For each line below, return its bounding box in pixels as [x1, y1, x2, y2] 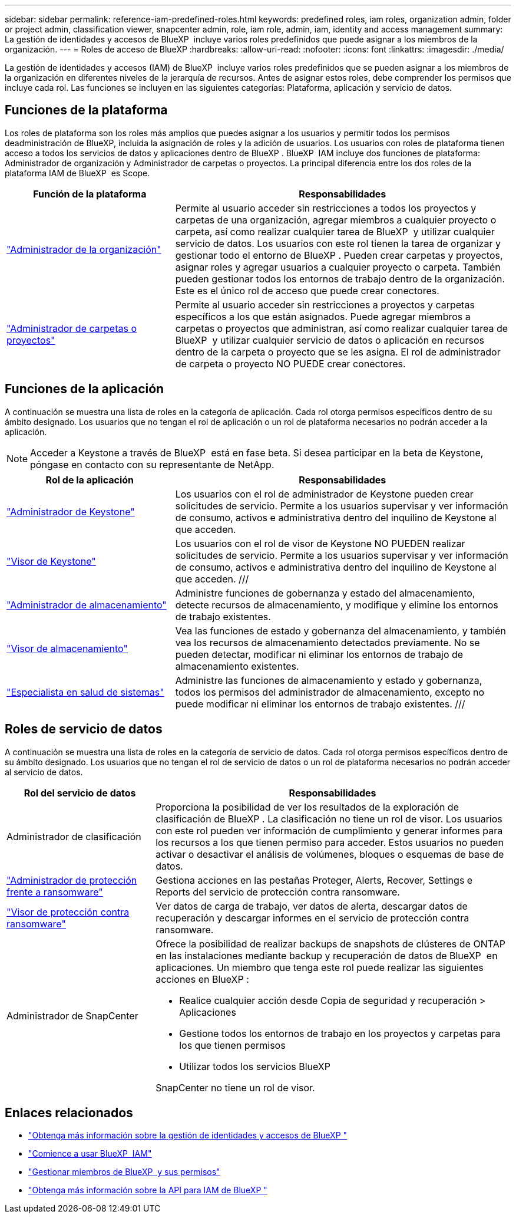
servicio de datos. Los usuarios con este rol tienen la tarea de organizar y [175, 237, 501, 249]
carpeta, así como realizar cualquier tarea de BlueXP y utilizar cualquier [175, 225, 495, 238]
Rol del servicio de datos [24, 786, 136, 799]
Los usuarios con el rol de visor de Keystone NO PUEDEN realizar [175, 537, 465, 549]
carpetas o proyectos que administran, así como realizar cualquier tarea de [175, 322, 508, 334]
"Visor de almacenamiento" [6, 642, 128, 654]
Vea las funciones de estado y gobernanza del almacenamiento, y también [175, 624, 506, 637]
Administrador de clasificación [6, 830, 141, 842]
